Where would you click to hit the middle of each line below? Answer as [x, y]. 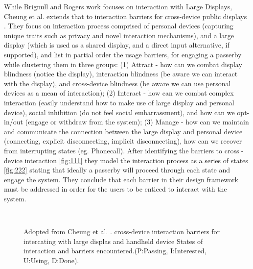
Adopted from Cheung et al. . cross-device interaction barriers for [122, 232]
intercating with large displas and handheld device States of [113, 241]
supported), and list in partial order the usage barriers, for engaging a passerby [123, 54]
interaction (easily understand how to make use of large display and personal [119, 102]
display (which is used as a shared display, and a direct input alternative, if [117, 45]
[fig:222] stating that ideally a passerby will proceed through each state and [117, 170]
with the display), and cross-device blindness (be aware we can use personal [117, 83]
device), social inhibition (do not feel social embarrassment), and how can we [119, 112]
